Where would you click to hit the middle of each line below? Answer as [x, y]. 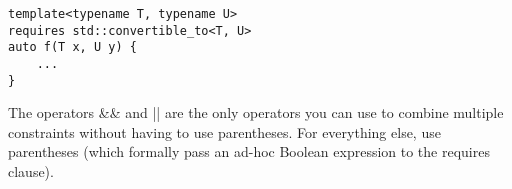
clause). [31, 171]
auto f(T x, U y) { [72, 47]
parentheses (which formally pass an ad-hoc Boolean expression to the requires [249, 151]
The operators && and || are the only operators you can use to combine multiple [256, 112]
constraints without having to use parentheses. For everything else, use [224, 131]
